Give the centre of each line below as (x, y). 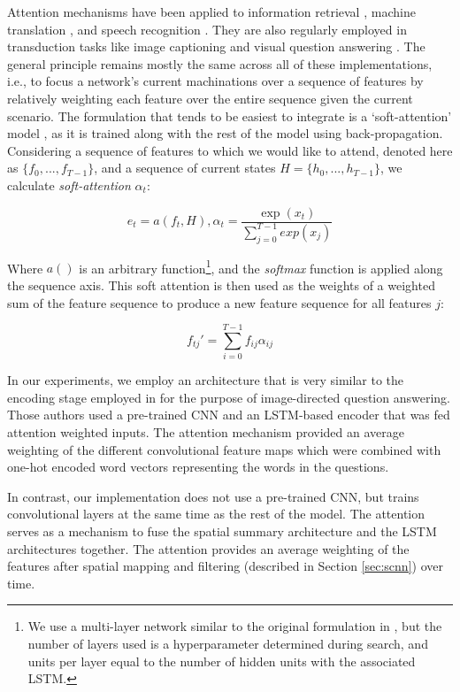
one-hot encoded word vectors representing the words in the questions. (198, 467)
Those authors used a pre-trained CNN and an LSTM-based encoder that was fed (229, 415)
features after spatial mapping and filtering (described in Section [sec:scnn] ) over (225, 566)
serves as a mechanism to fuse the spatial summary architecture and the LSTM (222, 531)
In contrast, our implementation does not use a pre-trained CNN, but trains (213, 496)
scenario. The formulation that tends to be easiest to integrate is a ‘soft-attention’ (230, 115)
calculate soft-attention (69, 185)
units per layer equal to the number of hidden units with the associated (222, 661)
